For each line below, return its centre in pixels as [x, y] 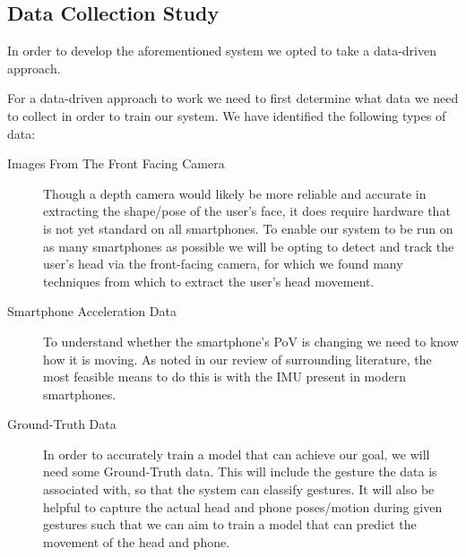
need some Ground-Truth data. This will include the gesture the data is [240, 471]
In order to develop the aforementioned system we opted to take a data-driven [222, 51]
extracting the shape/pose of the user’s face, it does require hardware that [247, 211]
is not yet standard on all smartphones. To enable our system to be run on [248, 228]
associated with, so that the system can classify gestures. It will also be [239, 489]
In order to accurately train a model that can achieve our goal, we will [237, 454]
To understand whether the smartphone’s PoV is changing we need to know [251, 341]
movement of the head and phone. [137, 541]
